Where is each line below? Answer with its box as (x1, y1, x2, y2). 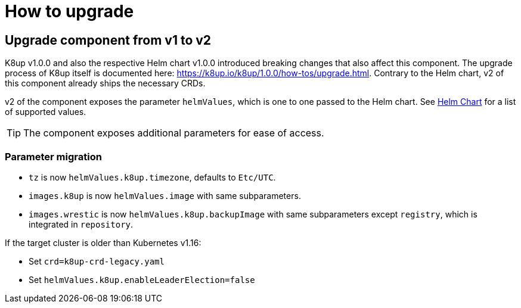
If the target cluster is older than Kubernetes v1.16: (5, 237, 201, 248)
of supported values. (5, 107, 86, 117)
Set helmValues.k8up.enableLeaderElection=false (29, 274, 255, 285)
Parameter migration (5, 150, 102, 163)
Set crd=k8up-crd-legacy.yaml (29, 256, 165, 266)
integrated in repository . (29, 219, 134, 229)
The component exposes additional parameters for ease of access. (23, 127, 324, 139)
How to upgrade (5, 1, 134, 21)
